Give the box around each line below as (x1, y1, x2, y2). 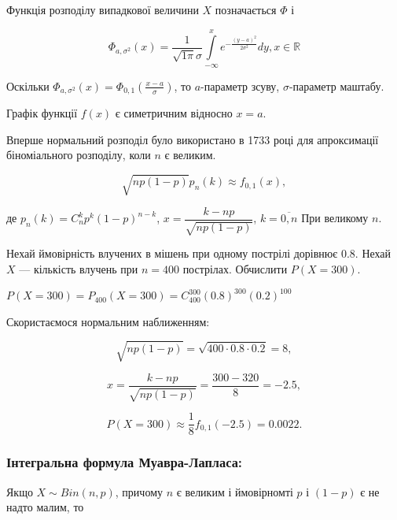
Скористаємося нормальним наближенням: (6, 313, 210, 329)
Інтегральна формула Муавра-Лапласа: (6, 452, 243, 472)
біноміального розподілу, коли (6, 147, 151, 163)
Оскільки (6, 77, 50, 94)
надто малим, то (6, 499, 84, 515)
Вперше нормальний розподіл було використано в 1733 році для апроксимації (6, 131, 379, 147)
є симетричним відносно (115, 105, 233, 121)
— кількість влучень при (19, 260, 138, 277)
